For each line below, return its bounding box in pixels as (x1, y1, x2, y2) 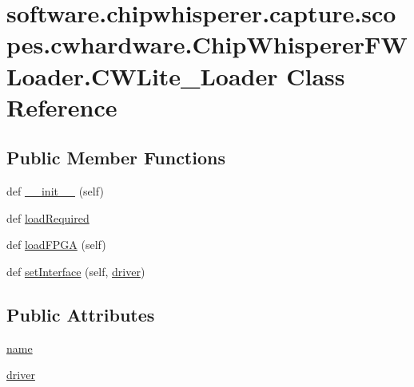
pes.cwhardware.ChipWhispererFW (6, 28, 408, 61)
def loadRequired (6, 209, 90, 226)
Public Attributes (6, 302, 155, 326)
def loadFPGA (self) (6, 236, 106, 253)
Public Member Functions (6, 145, 225, 170)
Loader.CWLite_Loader (6, 59, 278, 92)
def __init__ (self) (6, 183, 104, 199)
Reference (6, 90, 117, 123)
